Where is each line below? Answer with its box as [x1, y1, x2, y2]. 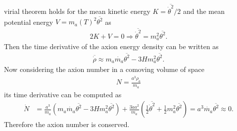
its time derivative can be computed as [4, 89, 122, 99]
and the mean [183, 5, 225, 16]
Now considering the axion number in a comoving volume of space [4, 64, 205, 74]
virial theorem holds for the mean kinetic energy [4, 5, 150, 16]
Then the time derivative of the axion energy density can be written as [4, 41, 219, 52]
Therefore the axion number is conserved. [4, 119, 130, 130]
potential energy [4, 16, 53, 27]
